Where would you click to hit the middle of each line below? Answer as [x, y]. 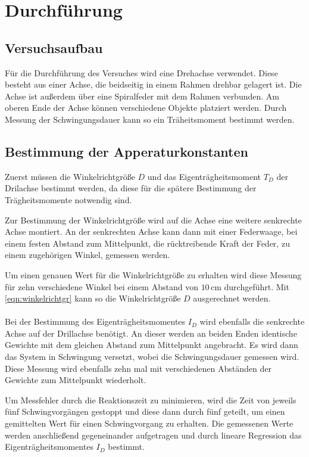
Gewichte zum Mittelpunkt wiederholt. [76, 380]
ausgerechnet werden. [232, 298]
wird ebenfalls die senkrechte [252, 321]
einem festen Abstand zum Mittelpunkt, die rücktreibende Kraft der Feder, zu [147, 243]
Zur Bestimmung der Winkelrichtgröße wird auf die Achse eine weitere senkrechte [153, 220]
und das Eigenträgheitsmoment [204, 176]
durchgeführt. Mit [257, 286]
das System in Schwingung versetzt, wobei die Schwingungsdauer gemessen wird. [152, 357]
